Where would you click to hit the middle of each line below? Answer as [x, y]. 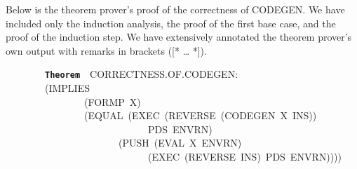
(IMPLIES [67, 88]
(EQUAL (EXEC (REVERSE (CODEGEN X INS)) [200, 115]
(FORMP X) [112, 101]
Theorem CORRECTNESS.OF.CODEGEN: [142, 74]
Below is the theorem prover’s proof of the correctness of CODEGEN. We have [175, 9]
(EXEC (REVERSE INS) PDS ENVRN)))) [244, 156]
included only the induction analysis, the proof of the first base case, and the [171, 23]
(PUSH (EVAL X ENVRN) [180, 143]
